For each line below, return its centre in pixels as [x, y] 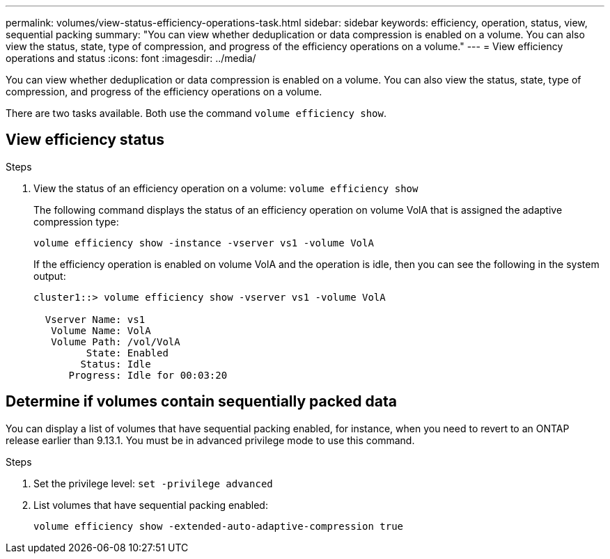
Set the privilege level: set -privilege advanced [153, 483]
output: [50, 276]
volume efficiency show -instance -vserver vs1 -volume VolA [204, 243]
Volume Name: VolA [101, 330]
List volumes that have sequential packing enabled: [151, 505]
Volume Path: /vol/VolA [116, 341]
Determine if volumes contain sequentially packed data [201, 402]
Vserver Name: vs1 [95, 319]
